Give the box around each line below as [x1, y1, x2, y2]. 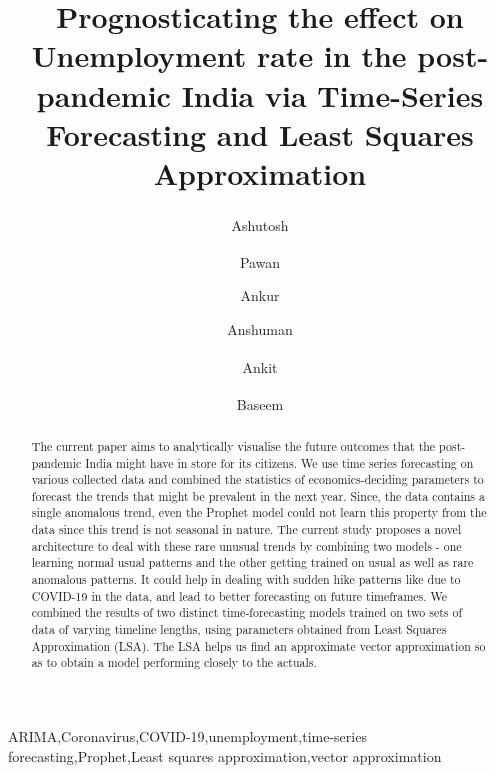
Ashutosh [231, 214, 289, 235]
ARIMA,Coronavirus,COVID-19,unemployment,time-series [8, 726, 367, 747]
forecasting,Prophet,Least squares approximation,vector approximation [8, 745, 442, 766]
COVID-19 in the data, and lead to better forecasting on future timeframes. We [31, 587, 448, 604]
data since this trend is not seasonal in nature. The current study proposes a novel [31, 521, 462, 538]
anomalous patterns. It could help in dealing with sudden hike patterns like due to [31, 571, 461, 588]
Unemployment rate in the [31, 35, 407, 76]
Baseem [236, 393, 284, 414]
